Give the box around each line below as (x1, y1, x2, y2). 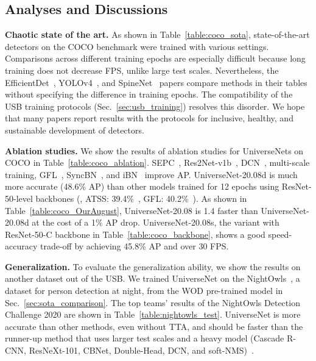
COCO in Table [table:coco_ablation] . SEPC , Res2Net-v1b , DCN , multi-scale (5, 156, 310, 169)
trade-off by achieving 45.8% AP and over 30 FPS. (40, 240, 229, 252)
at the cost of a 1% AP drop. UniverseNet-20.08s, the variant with (32, 216, 279, 229)
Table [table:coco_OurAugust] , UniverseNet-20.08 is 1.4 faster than (5, 204, 258, 216)
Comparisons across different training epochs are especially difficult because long (5, 52, 306, 65)
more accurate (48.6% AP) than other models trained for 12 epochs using (5, 180, 279, 193)
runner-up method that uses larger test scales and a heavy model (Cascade (5, 332, 284, 345)
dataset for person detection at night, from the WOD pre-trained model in (5, 284, 283, 297)
